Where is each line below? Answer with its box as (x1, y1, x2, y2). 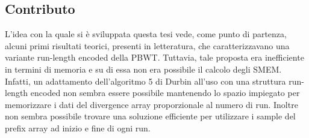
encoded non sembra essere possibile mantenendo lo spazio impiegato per (30, 86, 300, 99)
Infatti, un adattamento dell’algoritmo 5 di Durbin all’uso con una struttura (5, 74, 286, 87)
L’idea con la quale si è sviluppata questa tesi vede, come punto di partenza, (5, 28, 287, 40)
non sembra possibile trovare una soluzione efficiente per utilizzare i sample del (5, 110, 296, 122)
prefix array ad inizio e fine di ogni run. (5, 121, 151, 134)
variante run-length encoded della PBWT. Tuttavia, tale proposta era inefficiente (5, 51, 304, 64)
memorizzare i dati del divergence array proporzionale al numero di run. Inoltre (5, 98, 298, 110)
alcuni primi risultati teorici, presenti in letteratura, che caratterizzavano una (5, 39, 290, 52)
